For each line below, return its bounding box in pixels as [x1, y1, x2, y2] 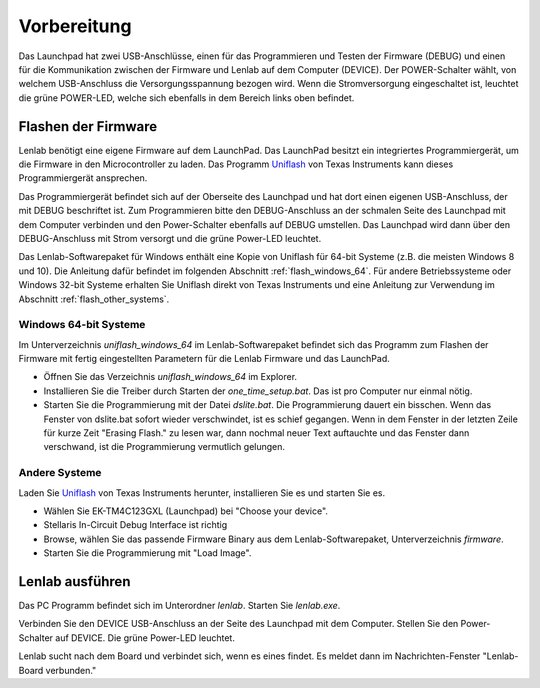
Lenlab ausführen [18, 573, 131, 590]
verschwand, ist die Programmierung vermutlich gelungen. [43, 441, 285, 453]
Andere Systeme [18, 466, 102, 480]
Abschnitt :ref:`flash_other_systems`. [18, 293, 170, 305]
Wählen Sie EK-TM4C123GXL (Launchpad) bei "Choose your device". [43, 505, 329, 517]
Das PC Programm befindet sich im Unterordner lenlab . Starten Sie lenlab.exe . [18, 600, 341, 612]
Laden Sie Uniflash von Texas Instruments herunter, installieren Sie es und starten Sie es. [18, 486, 385, 499]
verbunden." [45, 664, 97, 676]
